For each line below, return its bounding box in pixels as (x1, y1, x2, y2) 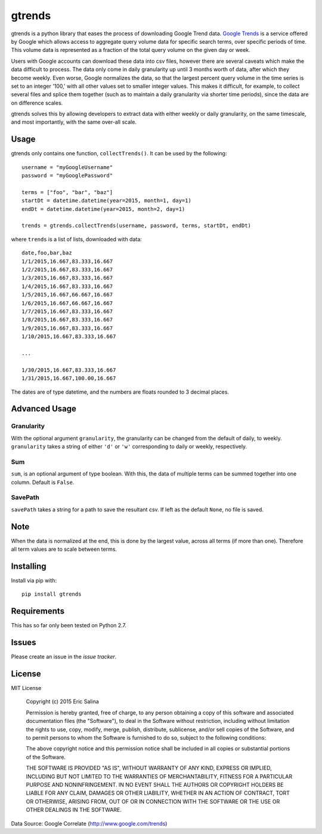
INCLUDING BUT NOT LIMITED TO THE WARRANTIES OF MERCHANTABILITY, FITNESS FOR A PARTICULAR (26, 772, 292, 780)
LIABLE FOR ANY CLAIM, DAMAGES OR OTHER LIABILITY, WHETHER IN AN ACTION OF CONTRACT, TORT (26, 789, 290, 797)
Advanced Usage (11, 404, 77, 414)
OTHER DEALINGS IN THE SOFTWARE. (26, 807, 122, 814)
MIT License (11, 685, 42, 692)
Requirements (11, 606, 65, 617)
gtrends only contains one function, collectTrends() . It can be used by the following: (11, 150, 227, 157)
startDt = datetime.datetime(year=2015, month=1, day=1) (21, 197, 192, 204)
